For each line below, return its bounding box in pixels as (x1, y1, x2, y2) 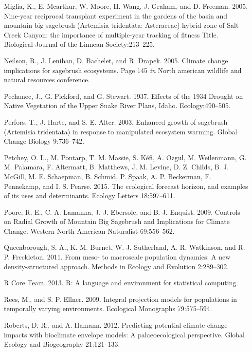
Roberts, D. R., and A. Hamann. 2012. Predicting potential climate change (4, 320, 228, 330)
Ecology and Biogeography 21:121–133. (4, 339, 120, 349)
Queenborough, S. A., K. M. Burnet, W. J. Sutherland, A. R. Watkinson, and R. (4, 242, 245, 252)
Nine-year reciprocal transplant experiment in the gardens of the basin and (4, 10, 227, 20)
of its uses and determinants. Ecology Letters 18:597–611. (4, 190, 176, 201)
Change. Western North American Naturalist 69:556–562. (4, 225, 175, 236)
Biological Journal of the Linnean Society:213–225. (4, 39, 155, 49)
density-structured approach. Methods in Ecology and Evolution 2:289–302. (4, 261, 229, 271)
